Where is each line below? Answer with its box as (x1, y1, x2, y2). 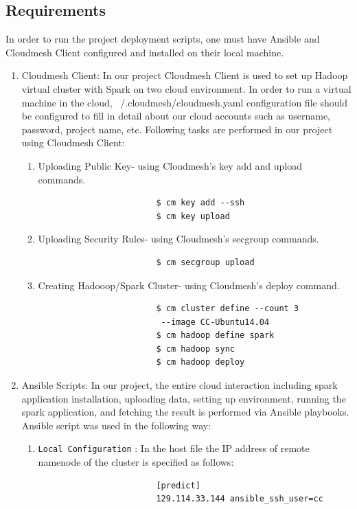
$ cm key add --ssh (156, 198, 245, 208)
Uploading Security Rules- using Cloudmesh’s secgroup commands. (38, 231, 319, 246)
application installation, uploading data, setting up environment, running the (21, 391, 346, 405)
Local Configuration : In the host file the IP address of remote (38, 441, 310, 455)
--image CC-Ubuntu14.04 (161, 317, 270, 327)
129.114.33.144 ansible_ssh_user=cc (156, 494, 323, 504)
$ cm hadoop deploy (156, 357, 245, 367)
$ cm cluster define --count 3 (156, 304, 299, 314)
